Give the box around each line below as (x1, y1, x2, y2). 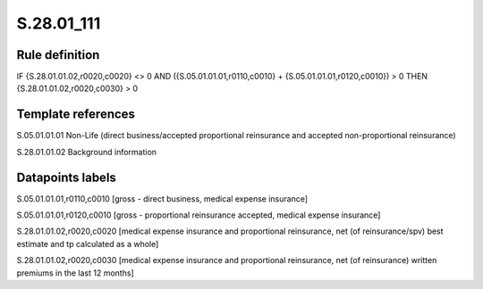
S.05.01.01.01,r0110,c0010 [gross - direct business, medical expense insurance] (16, 193, 309, 204)
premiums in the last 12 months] (16, 268, 134, 278)
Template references (16, 107, 136, 122)
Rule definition (16, 47, 100, 62)
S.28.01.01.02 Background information (16, 146, 157, 157)
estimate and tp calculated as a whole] (16, 238, 159, 249)
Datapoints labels (16, 169, 116, 185)
